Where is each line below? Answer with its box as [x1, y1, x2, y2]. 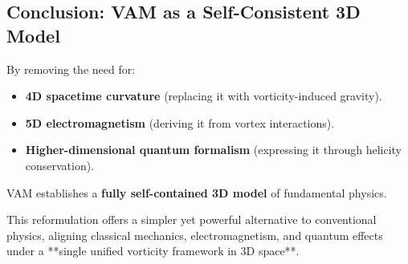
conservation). [25, 156, 95, 173]
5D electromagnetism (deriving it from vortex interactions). [25, 114, 335, 131]
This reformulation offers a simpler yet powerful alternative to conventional [6, 211, 377, 228]
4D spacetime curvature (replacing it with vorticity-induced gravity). [25, 87, 382, 104]
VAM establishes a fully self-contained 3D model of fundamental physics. [6, 184, 387, 201]
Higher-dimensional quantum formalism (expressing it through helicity [25, 141, 402, 158]
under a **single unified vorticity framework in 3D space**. [6, 242, 300, 259]
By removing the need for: [6, 60, 136, 77]
